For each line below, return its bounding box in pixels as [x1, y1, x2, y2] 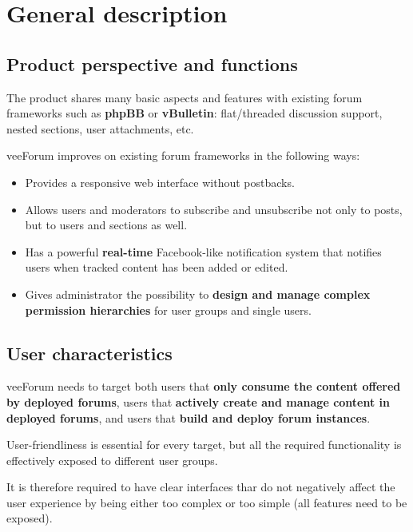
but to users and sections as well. [25, 216, 188, 233]
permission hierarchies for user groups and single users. [25, 301, 312, 318]
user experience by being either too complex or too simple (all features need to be [6, 494, 407, 510]
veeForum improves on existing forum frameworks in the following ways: [6, 147, 360, 164]
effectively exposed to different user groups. [6, 451, 218, 468]
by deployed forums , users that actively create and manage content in [6, 393, 391, 410]
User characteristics [6, 340, 173, 365]
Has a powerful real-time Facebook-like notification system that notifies [25, 243, 382, 260]
